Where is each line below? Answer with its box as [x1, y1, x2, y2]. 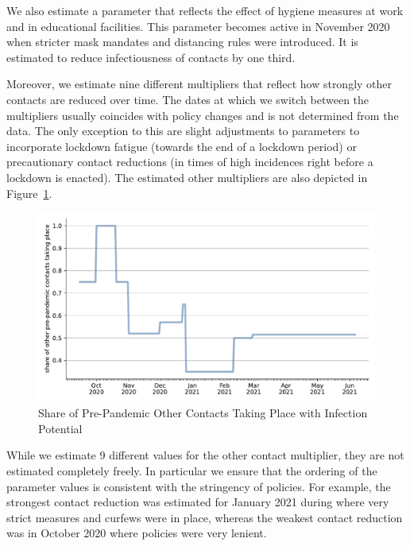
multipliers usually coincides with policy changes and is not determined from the [6, 106, 399, 123]
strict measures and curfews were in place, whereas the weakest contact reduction [6, 509, 403, 525]
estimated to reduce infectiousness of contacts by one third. [6, 48, 296, 65]
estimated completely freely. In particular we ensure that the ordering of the [6, 463, 377, 478]
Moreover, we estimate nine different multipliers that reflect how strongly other [6, 76, 393, 92]
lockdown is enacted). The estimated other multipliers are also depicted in [6, 168, 368, 185]
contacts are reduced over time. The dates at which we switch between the [6, 91, 369, 107]
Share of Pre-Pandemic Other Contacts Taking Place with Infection [38, 405, 368, 421]
